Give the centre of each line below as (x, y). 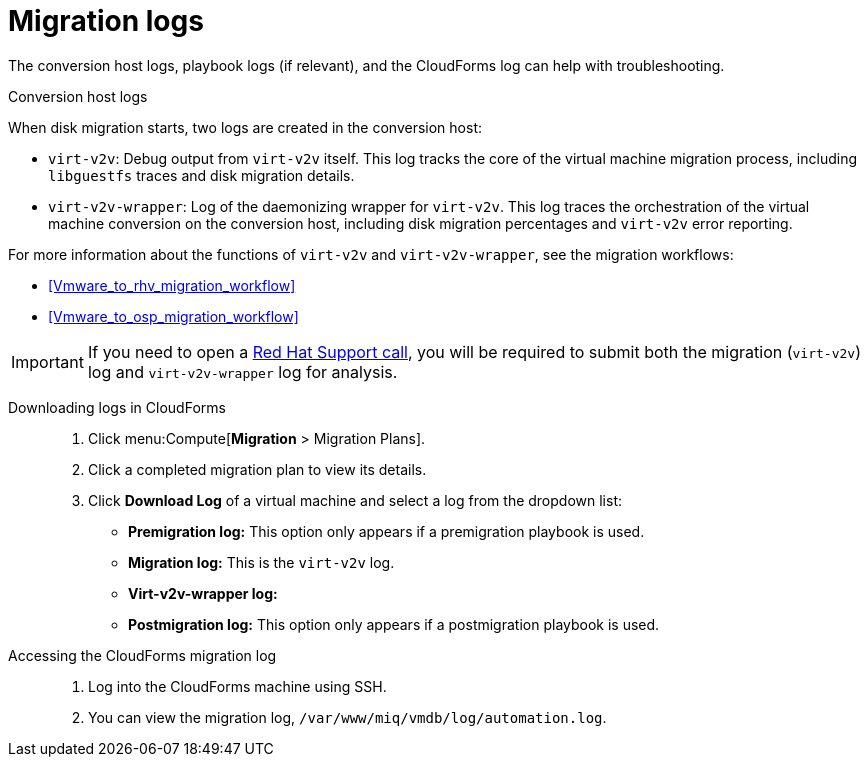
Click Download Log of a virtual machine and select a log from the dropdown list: (355, 500)
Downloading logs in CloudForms (117, 407)
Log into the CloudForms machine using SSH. (237, 686)
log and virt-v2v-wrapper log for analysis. (242, 371)
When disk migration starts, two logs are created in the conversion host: (245, 127)
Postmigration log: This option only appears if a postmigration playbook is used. (394, 624)
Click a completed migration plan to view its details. (257, 469)
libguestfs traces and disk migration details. (201, 175)
